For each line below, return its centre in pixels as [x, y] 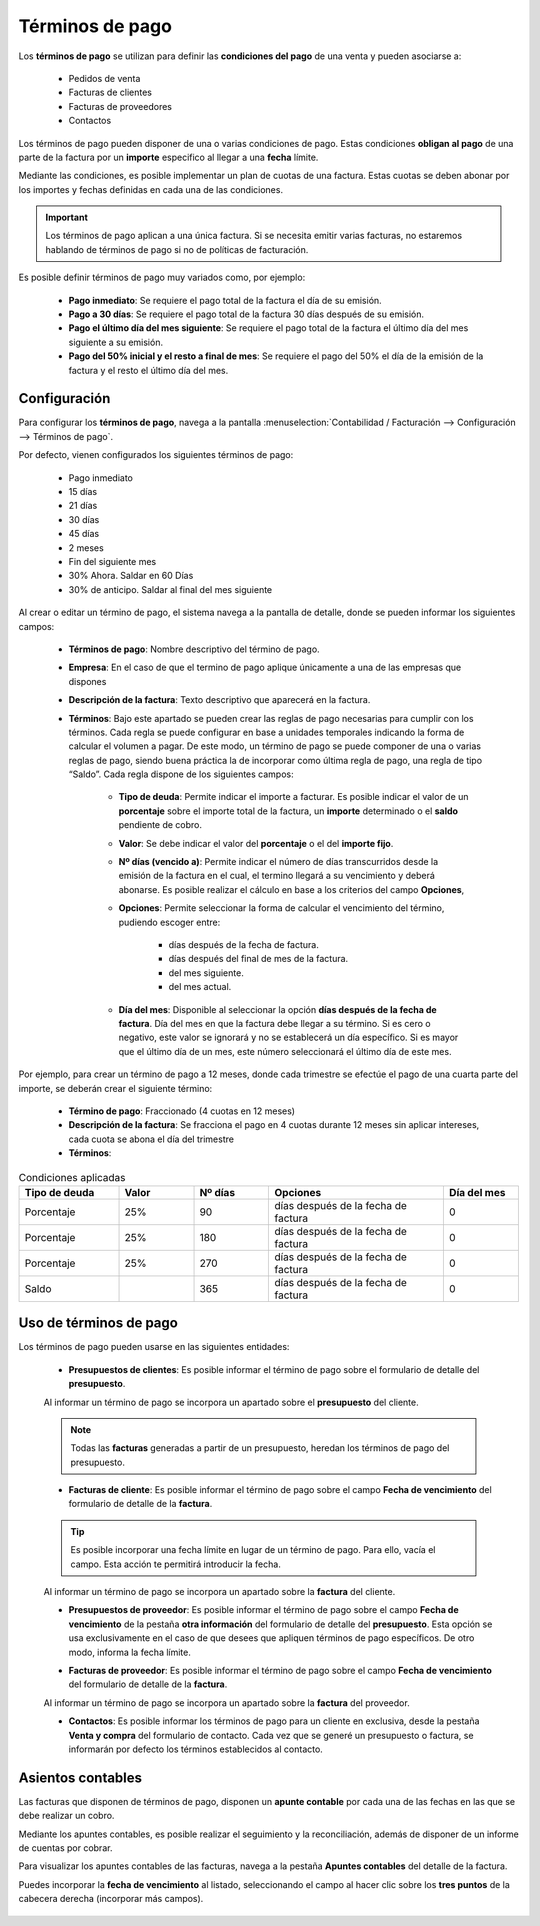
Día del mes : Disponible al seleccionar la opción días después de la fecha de [277, 1009]
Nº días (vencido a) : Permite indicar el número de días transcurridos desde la [278, 862]
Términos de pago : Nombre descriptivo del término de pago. [194, 649]
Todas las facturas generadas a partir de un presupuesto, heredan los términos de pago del [260, 1448]
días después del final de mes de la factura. [258, 959]
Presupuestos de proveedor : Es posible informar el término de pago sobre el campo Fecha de [263, 1610]
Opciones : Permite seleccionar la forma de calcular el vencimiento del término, [281, 908]
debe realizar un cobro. [66, 1816]
